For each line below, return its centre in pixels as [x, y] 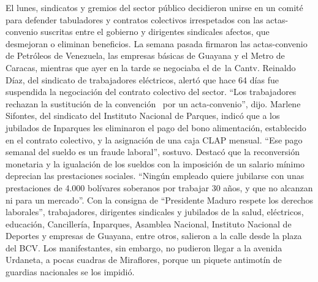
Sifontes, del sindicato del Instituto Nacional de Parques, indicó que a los [143, 116]
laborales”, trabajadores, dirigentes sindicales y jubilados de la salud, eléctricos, [155, 212]
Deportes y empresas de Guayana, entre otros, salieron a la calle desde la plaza [154, 236]
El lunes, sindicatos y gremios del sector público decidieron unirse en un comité [154, 7]
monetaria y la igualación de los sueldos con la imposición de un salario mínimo [155, 163]
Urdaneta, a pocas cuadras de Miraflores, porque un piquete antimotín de [144, 260]
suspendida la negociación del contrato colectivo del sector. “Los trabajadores [151, 92]
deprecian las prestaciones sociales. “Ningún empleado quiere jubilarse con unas [155, 176]
